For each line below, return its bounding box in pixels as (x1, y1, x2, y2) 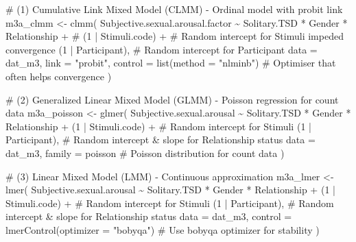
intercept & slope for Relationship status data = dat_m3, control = (5, 209, 292, 223)
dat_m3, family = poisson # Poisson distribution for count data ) (5, 145, 285, 160)
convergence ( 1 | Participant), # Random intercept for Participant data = (5, 42, 318, 56)
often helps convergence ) (5, 69, 112, 83)
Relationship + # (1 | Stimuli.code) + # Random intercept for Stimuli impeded (5, 29, 344, 43)
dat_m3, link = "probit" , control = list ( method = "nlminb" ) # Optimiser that (5, 56, 336, 70)
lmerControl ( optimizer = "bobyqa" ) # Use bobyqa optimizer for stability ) (5, 222, 320, 237)
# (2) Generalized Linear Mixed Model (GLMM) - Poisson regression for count (5, 92, 339, 106)
